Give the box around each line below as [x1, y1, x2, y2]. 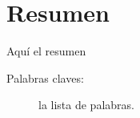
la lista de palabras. [38, 96, 134, 113]
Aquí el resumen [6, 43, 86, 59]
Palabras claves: [6, 69, 84, 86]
